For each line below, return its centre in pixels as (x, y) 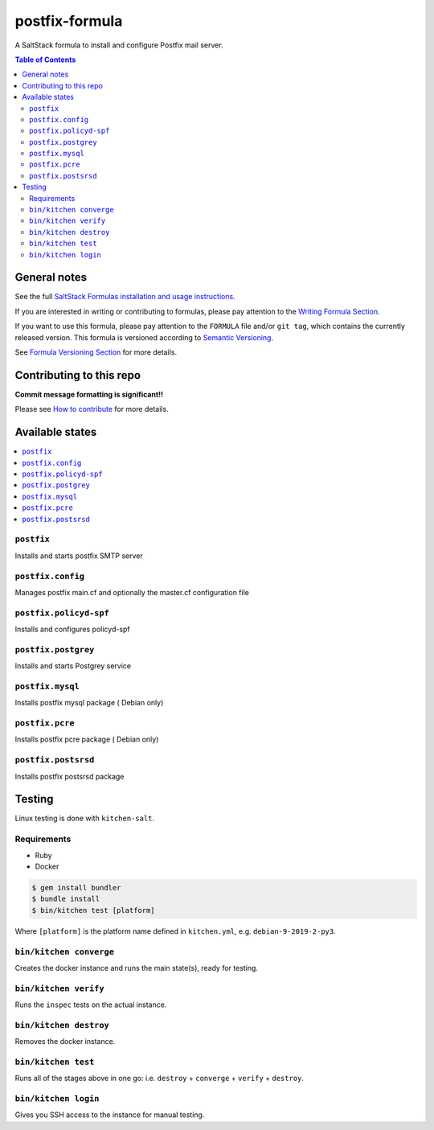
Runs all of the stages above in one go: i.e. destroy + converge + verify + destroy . (160, 1079)
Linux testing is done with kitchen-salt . (85, 818)
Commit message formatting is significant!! (89, 394)
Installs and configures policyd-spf (72, 629)
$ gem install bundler (76, 888)
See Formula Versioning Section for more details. (96, 352)
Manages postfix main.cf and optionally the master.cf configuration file (132, 592)
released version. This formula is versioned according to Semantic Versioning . (144, 337)
